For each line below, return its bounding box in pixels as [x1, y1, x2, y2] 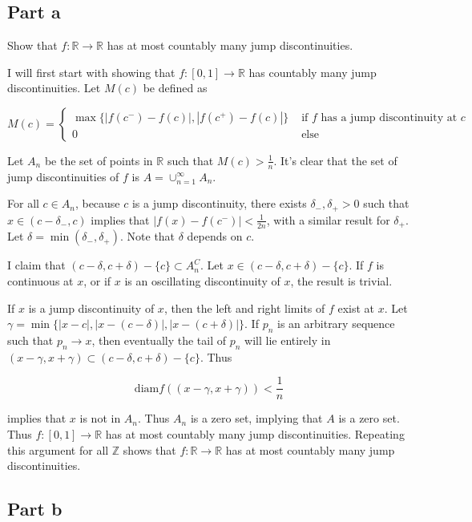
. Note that [120, 228, 175, 245]
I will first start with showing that [7, 63, 175, 80]
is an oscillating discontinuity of [124, 272, 280, 289]
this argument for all [7, 441, 109, 458]
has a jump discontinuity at [321, 111, 458, 123]
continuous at [7, 272, 74, 289]
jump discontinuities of [7, 168, 119, 184]
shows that [123, 441, 176, 458]
